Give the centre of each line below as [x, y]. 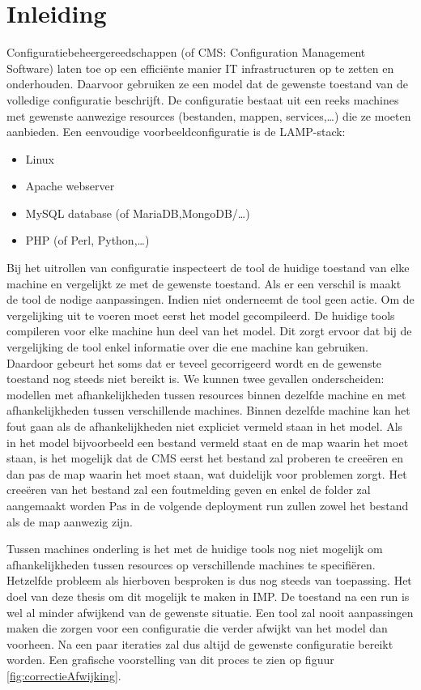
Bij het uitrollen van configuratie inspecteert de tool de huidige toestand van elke [208, 268]
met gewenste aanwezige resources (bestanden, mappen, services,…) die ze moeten [209, 115]
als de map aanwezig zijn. [70, 521]
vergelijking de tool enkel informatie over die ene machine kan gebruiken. [187, 347]
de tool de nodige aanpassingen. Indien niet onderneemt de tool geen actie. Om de [210, 299]
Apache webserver [70, 186]
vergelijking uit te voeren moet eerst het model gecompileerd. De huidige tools [201, 315]
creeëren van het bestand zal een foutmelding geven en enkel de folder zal [189, 490]
